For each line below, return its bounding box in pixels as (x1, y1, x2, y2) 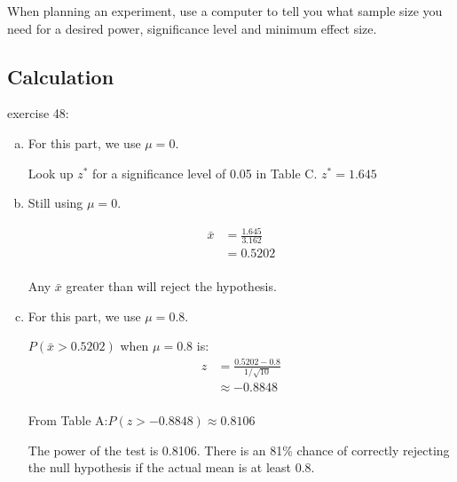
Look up (28, 163, 74, 182)
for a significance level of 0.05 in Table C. (92, 163, 318, 182)
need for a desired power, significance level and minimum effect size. (7, 19, 377, 37)
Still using (28, 194, 83, 212)
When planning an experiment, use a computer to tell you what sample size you (7, 2, 443, 20)
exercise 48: (7, 104, 69, 122)
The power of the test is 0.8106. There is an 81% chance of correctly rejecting (28, 440, 450, 459)
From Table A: (28, 411, 108, 430)
